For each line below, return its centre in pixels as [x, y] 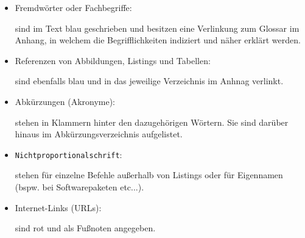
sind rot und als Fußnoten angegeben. [85, 228]
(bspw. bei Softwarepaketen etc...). [79, 187]
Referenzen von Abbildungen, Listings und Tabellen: [113, 60]
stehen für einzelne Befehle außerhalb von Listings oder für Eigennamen [149, 175]
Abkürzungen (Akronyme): [65, 101]
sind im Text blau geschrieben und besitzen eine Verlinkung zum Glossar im [157, 28]
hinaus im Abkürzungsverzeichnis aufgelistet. [99, 134]
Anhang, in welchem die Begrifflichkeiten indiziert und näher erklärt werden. [158, 40]
